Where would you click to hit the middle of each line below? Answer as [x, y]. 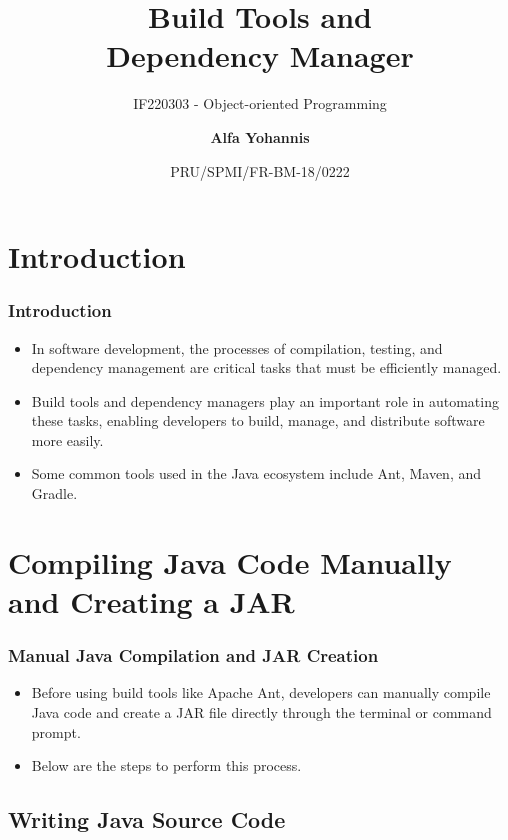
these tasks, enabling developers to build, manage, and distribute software [258, 420]
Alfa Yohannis [260, 136]
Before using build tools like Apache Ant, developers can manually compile [261, 692]
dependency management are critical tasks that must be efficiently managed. [266, 367]
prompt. [56, 731]
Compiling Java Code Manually [230, 561]
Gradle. [54, 493]
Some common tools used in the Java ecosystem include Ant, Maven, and [256, 473]
